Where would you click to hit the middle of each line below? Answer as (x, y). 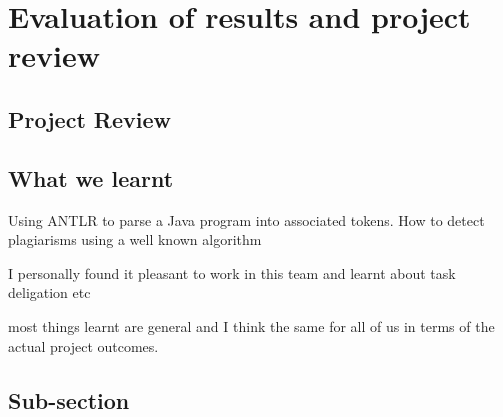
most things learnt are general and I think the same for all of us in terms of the (251, 325)
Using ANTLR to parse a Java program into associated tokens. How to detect (246, 219)
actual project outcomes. (83, 345)
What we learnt (91, 177)
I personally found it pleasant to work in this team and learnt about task (232, 272)
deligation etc (49, 292)
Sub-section (69, 399)
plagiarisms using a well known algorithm (135, 239)
